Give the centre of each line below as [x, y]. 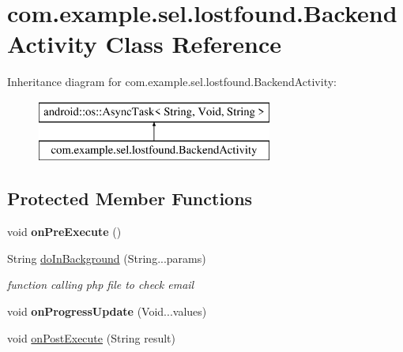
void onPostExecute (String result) [91, 337]
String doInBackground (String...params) [107, 258]
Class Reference [193, 44]
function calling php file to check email [101, 285]
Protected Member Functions [130, 198]
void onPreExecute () [64, 232]
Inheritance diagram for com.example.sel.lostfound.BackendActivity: [172, 82]
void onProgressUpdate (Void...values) [107, 311]
